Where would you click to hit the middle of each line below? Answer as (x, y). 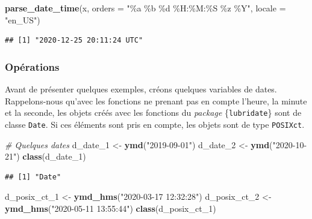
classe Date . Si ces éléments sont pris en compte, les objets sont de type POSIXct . (155, 124)
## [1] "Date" (33, 177)
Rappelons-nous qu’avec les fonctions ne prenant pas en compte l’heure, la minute (156, 100)
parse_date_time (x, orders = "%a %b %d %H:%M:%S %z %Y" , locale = (145, 8)
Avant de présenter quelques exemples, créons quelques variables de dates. (141, 89)
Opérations (32, 66)
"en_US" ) (23, 19)
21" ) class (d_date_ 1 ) (45, 156)
